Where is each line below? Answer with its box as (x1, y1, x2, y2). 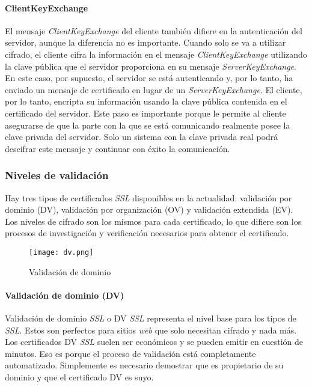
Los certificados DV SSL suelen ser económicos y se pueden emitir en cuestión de (5, 335, 304, 348)
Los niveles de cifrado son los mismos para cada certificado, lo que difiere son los (5, 215, 302, 227)
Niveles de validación (5, 168, 109, 183)
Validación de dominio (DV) (5, 288, 124, 301)
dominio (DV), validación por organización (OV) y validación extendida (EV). (5, 203, 293, 216)
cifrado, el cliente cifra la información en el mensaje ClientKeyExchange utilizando (5, 47, 307, 60)
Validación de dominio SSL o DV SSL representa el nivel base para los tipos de (5, 311, 296, 324)
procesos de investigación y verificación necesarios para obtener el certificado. (5, 227, 289, 239)
